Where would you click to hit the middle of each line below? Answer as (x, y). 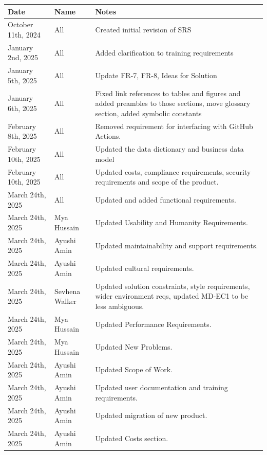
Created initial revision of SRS (143, 30)
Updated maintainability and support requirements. (177, 245)
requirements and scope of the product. (157, 182)
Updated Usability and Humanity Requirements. (171, 222)
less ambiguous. (120, 306)
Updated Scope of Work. (134, 369)
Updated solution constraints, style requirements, (173, 286)
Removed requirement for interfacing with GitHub (174, 126)
